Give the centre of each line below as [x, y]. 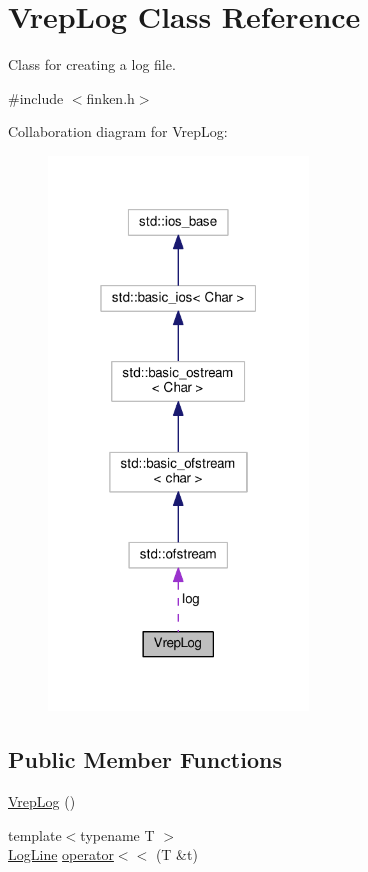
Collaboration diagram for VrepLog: [118, 131]
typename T [117, 834]
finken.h [110, 97]
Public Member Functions [145, 759]
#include [36, 97]
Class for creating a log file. [92, 64]
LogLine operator [61, 854]
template [35, 834]
